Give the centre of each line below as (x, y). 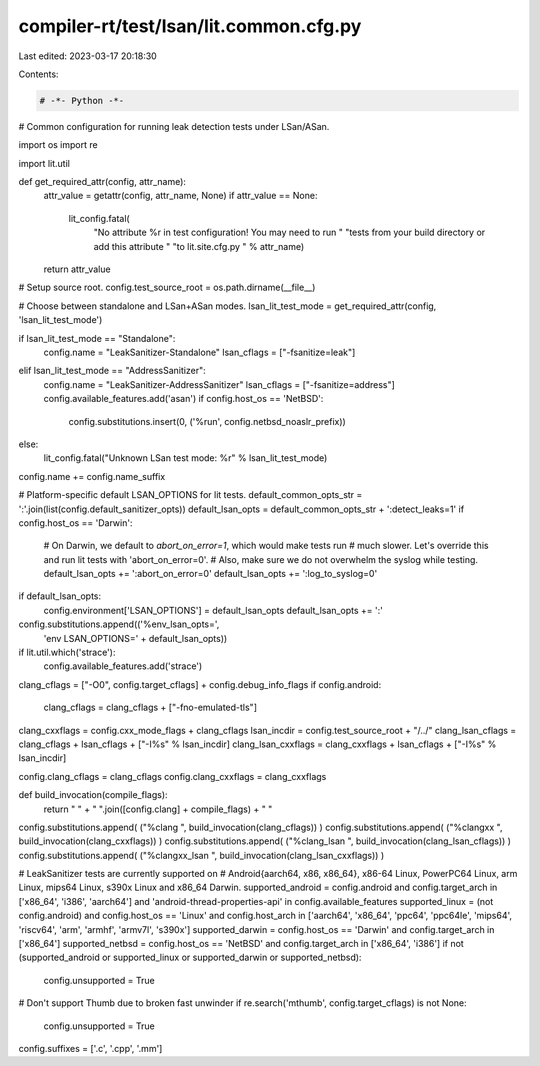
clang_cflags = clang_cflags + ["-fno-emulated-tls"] (150, 707)
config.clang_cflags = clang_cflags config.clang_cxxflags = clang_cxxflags (172, 776)
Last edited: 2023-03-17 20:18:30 (87, 56)
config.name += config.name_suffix (92, 476)
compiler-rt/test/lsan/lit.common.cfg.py (190, 26)
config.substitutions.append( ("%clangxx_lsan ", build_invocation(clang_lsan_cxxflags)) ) (201, 855)
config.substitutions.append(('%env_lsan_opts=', (119, 624)
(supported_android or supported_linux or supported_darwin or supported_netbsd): (190, 957)
